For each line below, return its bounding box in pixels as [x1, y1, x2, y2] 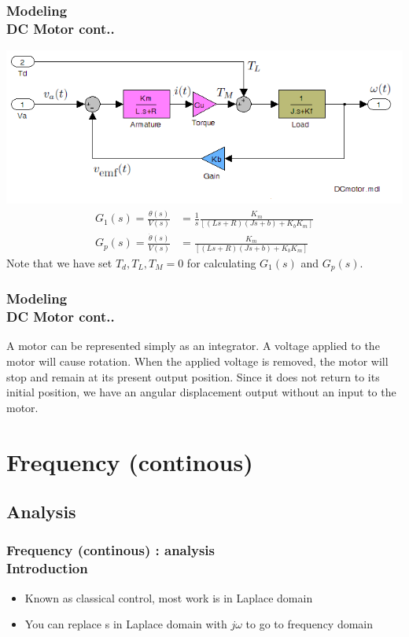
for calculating [186, 254, 256, 271]
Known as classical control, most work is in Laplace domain [24, 589, 313, 606]
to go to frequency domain [245, 616, 374, 632]
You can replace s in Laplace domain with [24, 616, 227, 632]
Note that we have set [6, 254, 112, 271]
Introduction [6, 558, 88, 578]
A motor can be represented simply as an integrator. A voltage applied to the [6, 337, 380, 354]
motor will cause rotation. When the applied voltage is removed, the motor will [6, 352, 389, 369]
